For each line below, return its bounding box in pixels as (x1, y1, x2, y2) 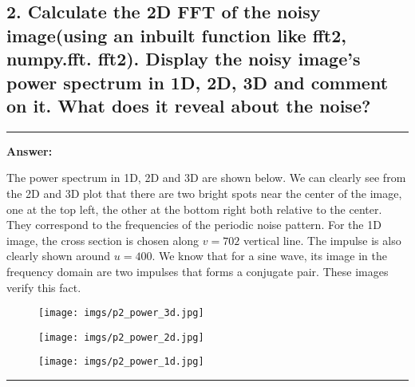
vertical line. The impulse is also (243, 231, 401, 248)
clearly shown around (6, 247, 111, 264)
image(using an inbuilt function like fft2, (6, 22, 346, 47)
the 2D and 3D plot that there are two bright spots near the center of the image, (6, 184, 402, 201)
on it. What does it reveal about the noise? (6, 93, 371, 117)
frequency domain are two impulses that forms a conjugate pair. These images (6, 263, 389, 279)
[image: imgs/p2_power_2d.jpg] (38, 331, 204, 343)
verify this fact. (6, 278, 81, 295)
